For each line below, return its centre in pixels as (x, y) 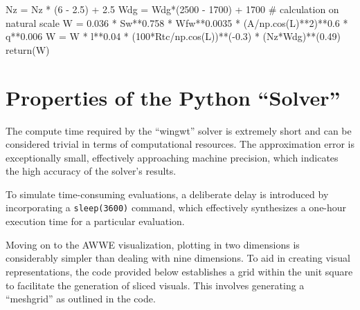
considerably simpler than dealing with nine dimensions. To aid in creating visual (178, 258)
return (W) (28, 49)
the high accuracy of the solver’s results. (91, 171)
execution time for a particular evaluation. (95, 221)
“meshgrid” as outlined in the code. (81, 299)
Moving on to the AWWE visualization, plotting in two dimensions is (153, 244)
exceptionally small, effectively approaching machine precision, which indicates (172, 157)
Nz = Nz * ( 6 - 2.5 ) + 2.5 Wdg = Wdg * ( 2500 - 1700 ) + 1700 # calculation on (172, 9)
